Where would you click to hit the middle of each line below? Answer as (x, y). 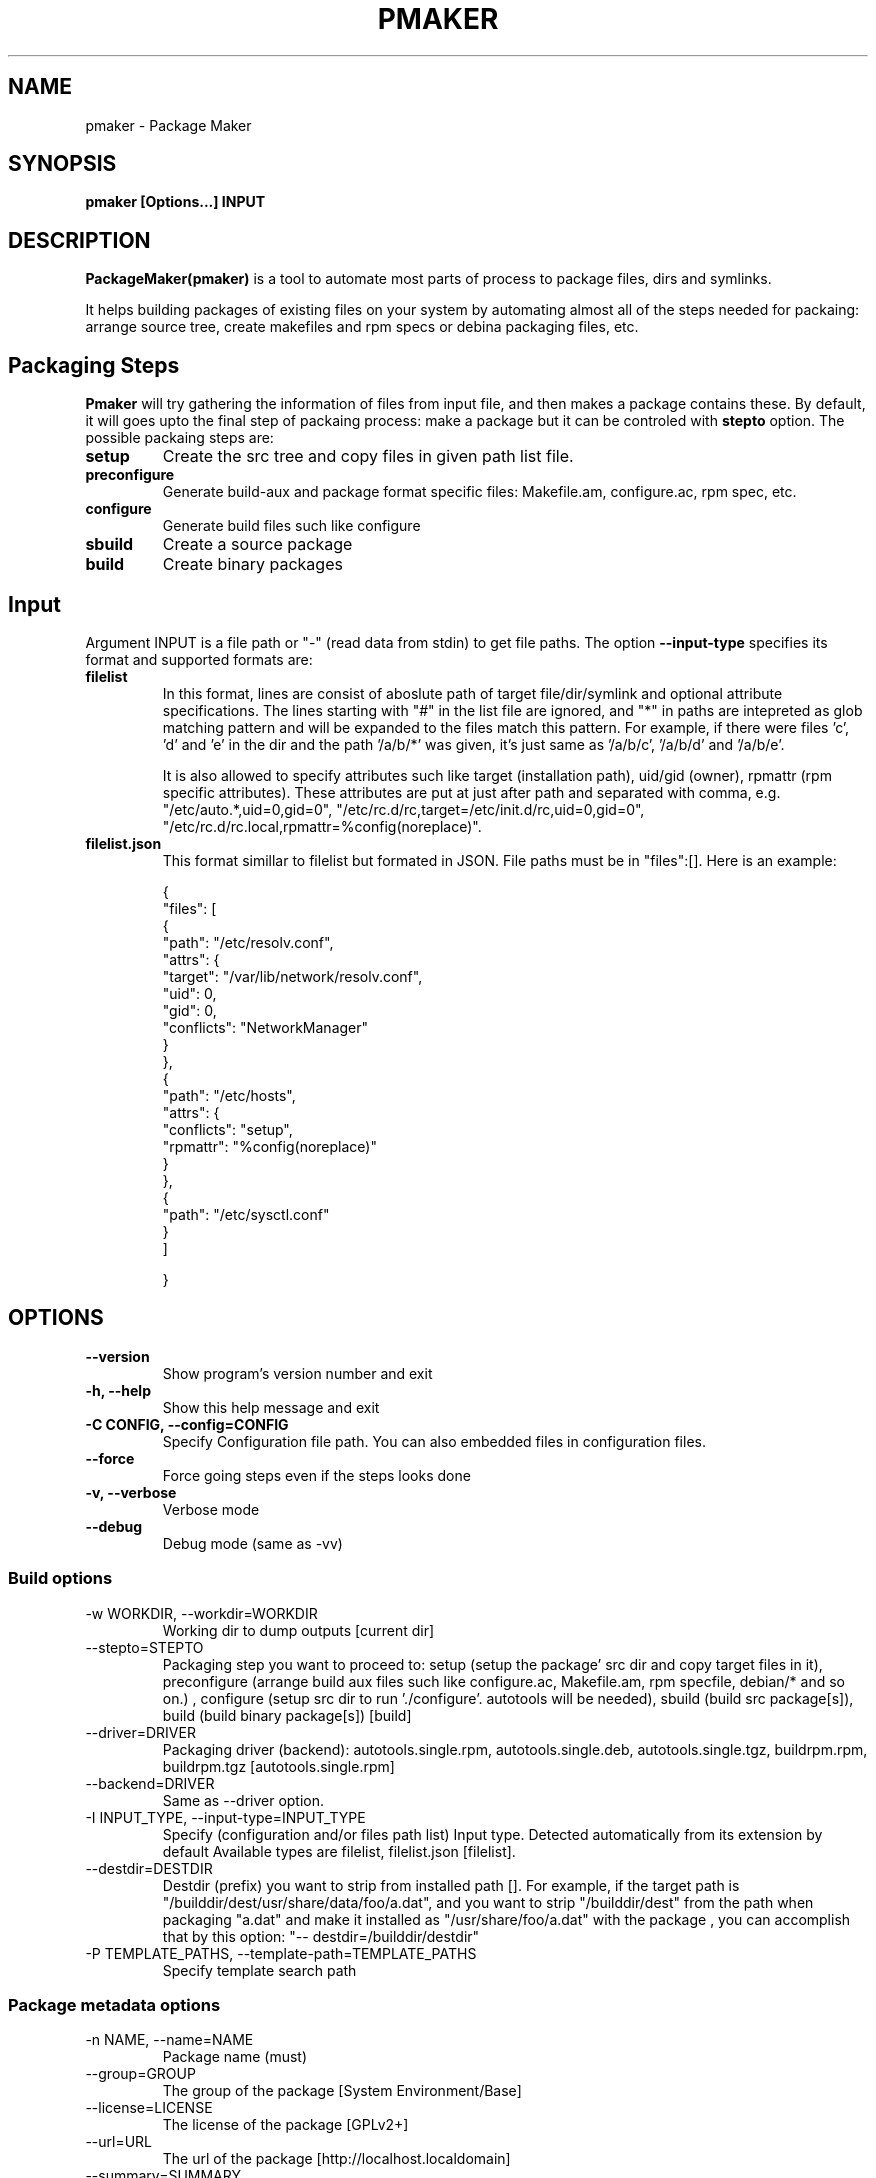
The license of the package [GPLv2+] (285, 2125)
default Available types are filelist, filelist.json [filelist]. (339, 1851)
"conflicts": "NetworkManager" (265, 1027)
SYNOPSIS (62, 164)
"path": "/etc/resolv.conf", (248, 942)
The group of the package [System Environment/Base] (342, 2091)
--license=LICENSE (149, 2108)
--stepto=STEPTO (144, 1647)
